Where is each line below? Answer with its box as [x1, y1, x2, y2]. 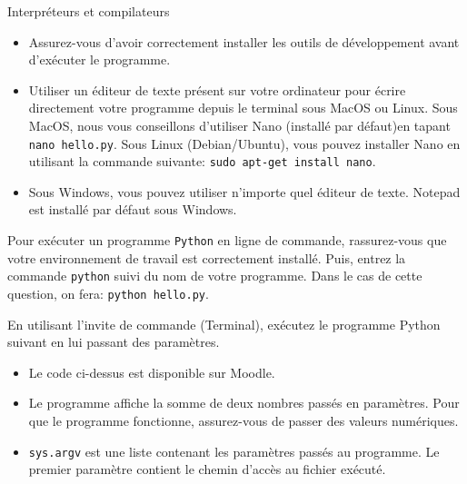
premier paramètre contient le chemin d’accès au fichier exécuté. [28, 459, 386, 479]
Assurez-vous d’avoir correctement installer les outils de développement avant [28, 32, 460, 51]
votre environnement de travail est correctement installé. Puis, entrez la [7, 248, 406, 267]
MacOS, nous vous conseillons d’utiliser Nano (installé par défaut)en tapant [28, 115, 451, 134]
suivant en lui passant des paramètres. [7, 332, 220, 351]
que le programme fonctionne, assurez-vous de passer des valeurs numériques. [28, 411, 459, 430]
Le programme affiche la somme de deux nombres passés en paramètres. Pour [28, 393, 460, 412]
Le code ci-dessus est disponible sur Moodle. [28, 362, 275, 381]
